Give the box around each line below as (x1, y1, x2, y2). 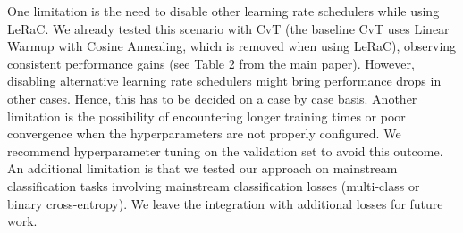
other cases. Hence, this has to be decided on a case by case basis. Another (7, 88, 417, 107)
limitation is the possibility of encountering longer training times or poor (7, 106, 406, 125)
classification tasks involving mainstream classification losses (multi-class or (7, 176, 420, 195)
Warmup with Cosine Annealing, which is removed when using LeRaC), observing (7, 37, 457, 55)
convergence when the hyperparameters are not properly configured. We (7, 124, 401, 143)
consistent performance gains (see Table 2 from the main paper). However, (7, 54, 415, 72)
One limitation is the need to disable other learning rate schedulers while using (7, 2, 440, 20)
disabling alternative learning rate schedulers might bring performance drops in (7, 71, 442, 90)
